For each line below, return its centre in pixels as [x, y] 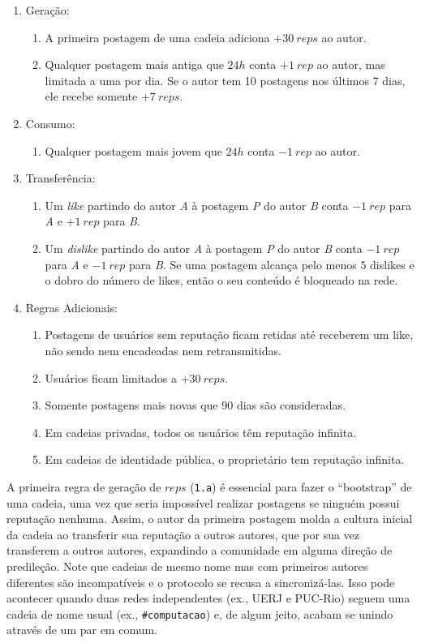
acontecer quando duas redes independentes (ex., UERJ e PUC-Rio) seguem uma [208, 598]
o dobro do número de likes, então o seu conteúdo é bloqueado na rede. [221, 280]
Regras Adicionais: [71, 307]
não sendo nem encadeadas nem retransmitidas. [163, 350]
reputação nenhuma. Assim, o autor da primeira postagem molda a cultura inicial [210, 519]
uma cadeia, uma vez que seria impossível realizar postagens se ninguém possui [203, 502]
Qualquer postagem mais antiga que [134, 64]
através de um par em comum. [82, 630]
